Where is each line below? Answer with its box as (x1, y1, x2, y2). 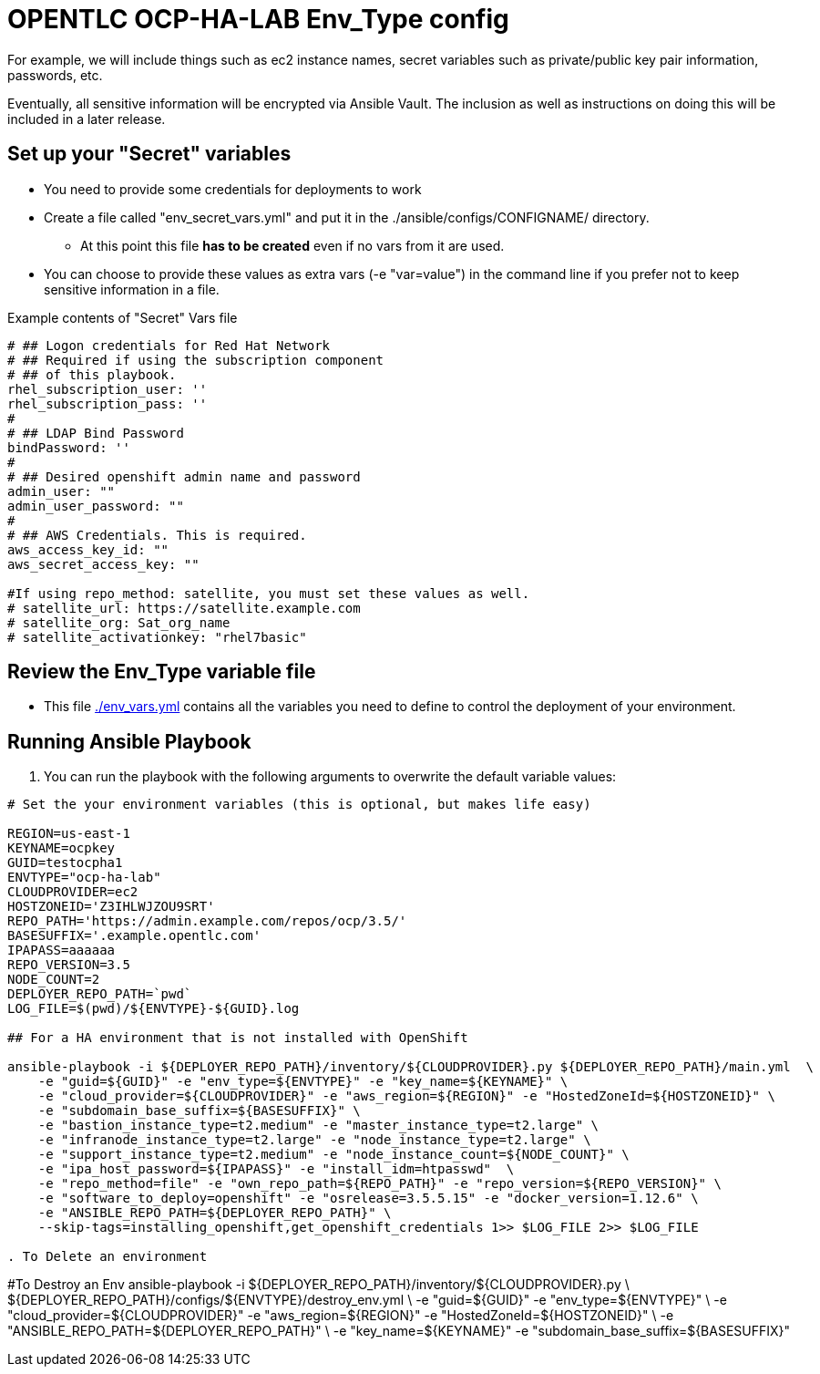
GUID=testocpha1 (7, 855, 123, 871)
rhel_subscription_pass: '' (7, 396, 208, 411)
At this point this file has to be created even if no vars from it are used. (80, 237, 505, 253)
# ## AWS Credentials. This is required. (7, 527, 307, 542)
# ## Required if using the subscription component (7, 352, 384, 367)
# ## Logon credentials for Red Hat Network (7, 337, 331, 353)
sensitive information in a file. (44, 281, 220, 297)
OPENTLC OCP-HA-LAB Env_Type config (7, 4, 509, 35)
